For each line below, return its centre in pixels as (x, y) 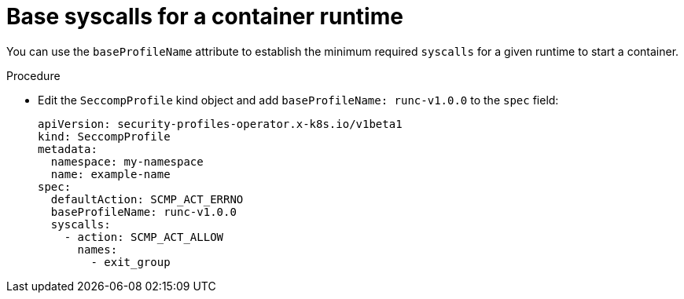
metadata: (68, 149)
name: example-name (110, 174)
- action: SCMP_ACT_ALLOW (144, 237)
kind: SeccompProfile (104, 136)
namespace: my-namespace (127, 161)
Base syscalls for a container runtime (205, 16)
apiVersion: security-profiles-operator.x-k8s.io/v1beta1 (220, 124)
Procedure (33, 75)
